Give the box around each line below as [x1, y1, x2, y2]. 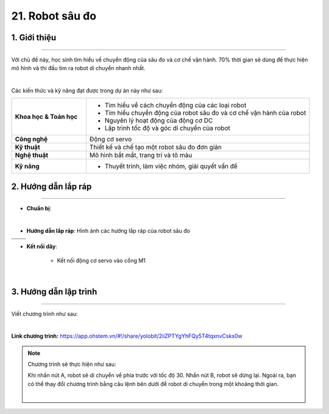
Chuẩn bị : [26, 205, 52, 212]
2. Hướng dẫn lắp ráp [11, 181, 92, 191]
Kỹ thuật [15, 143, 40, 152]
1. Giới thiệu [11, 32, 57, 43]
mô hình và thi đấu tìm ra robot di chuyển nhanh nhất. [11, 64, 146, 71]
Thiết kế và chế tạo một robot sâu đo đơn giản [89, 143, 222, 152]
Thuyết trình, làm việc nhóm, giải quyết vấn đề [104, 162, 238, 171]
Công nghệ [15, 135, 48, 143]
